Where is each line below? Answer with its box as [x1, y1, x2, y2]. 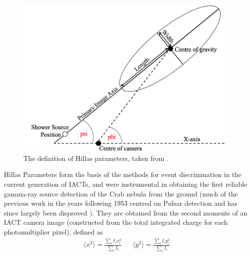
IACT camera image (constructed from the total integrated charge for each [4, 217, 228, 227]
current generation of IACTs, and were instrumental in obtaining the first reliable [4, 179, 248, 189]
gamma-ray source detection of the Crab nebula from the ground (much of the [4, 188, 238, 198]
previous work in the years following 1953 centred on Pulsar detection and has [4, 198, 238, 208]
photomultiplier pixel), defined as [4, 227, 103, 237]
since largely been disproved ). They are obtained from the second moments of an [4, 207, 248, 217]
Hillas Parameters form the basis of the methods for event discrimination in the [4, 169, 242, 179]
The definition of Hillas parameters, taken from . [23, 153, 169, 163]
